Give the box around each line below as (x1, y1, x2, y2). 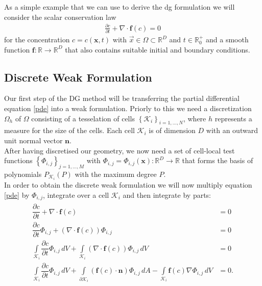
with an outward (206, 125, 258, 136)
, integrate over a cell (43, 189, 109, 200)
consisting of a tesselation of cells (31, 113, 135, 123)
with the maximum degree (75, 169, 157, 179)
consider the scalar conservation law (4, 11, 116, 22)
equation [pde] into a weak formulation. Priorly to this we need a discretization (4, 103, 252, 114)
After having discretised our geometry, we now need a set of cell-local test (4, 145, 235, 155)
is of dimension (149, 125, 196, 136)
